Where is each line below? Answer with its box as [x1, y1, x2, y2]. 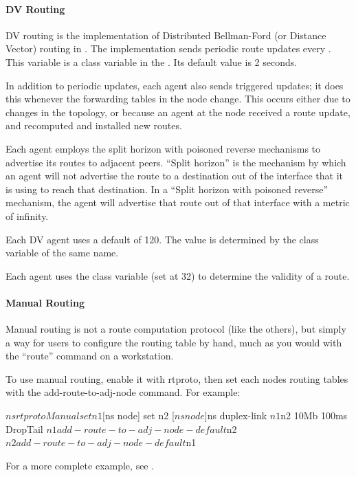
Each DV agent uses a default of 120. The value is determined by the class [5, 232, 319, 246]
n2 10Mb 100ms [280, 408, 348, 423]
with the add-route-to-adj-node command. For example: [5, 385, 241, 399]
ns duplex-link [207, 408, 267, 423]
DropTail [5, 421, 43, 436]
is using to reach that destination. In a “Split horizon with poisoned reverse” [5, 181, 329, 196]
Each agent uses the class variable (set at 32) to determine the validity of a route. [5, 268, 350, 282]
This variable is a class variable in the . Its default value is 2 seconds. [5, 54, 298, 69]
